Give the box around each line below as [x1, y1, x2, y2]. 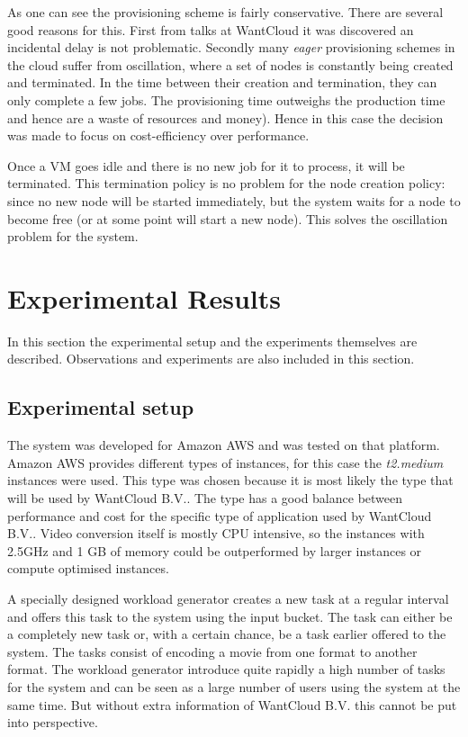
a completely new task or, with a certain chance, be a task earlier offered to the [7, 625, 446, 643]
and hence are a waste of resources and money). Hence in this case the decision [7, 108, 444, 127]
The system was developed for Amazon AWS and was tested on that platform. [7, 436, 440, 454]
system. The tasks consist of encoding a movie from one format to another [7, 642, 418, 661]
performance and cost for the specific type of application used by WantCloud [7, 506, 432, 525]
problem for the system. [7, 227, 139, 246]
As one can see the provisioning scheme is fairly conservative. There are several [7, 3, 444, 21]
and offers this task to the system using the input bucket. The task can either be [7, 607, 453, 625]
